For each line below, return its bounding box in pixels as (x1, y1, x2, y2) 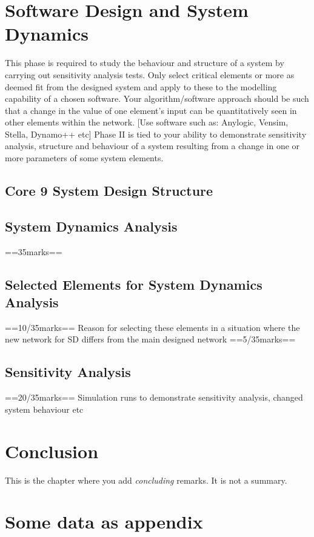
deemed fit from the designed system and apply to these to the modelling (5, 80, 277, 93)
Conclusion (5, 438, 99, 463)
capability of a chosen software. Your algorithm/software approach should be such (5, 92, 309, 105)
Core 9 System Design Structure (5, 181, 213, 200)
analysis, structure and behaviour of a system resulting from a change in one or (5, 139, 300, 152)
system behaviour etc (5, 402, 84, 415)
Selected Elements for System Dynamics (5, 275, 262, 293)
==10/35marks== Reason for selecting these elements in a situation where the (5, 321, 300, 333)
